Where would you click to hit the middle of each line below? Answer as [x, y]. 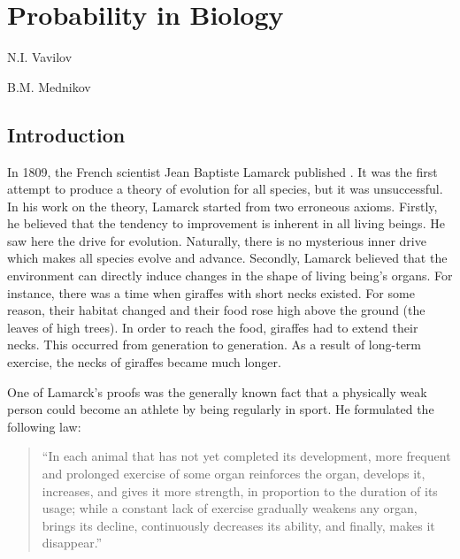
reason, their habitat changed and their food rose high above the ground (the [216, 310]
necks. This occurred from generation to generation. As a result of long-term [215, 345]
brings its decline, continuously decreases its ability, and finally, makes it [238, 525]
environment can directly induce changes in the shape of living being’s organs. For [230, 276]
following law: [44, 426]
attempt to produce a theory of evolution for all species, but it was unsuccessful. [225, 189]
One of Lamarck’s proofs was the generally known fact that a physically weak [217, 391]
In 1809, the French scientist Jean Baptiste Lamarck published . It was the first [222, 171]
